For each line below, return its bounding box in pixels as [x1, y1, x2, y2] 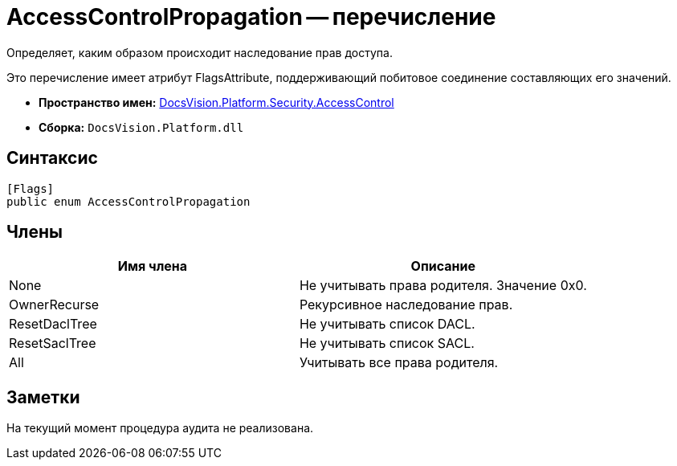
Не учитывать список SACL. [299, 335, 475, 352]
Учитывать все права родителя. [299, 354, 499, 371]
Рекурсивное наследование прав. [299, 296, 513, 313]
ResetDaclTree [9, 316, 97, 333]
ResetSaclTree [9, 335, 96, 352]
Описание [410, 258, 475, 275]
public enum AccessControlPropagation [6, 194, 251, 208]
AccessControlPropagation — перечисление [6, 3, 496, 31]
